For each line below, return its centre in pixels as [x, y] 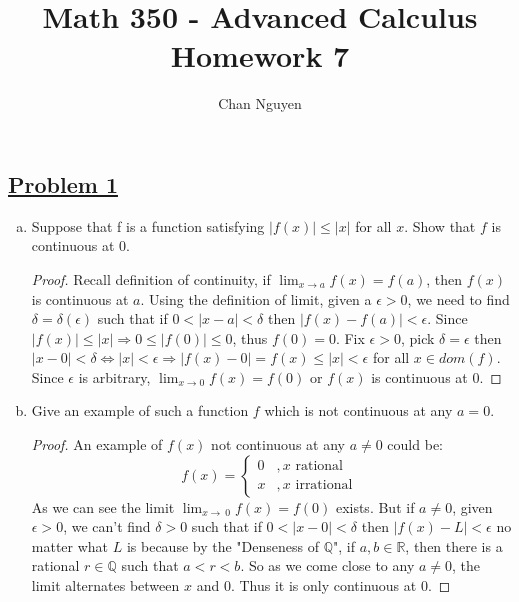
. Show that [440, 225]
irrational [324, 485]
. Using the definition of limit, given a [256, 298]
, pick [417, 337]
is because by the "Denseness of [222, 545]
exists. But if [375, 506]
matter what [70, 545]
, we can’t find [107, 526]
